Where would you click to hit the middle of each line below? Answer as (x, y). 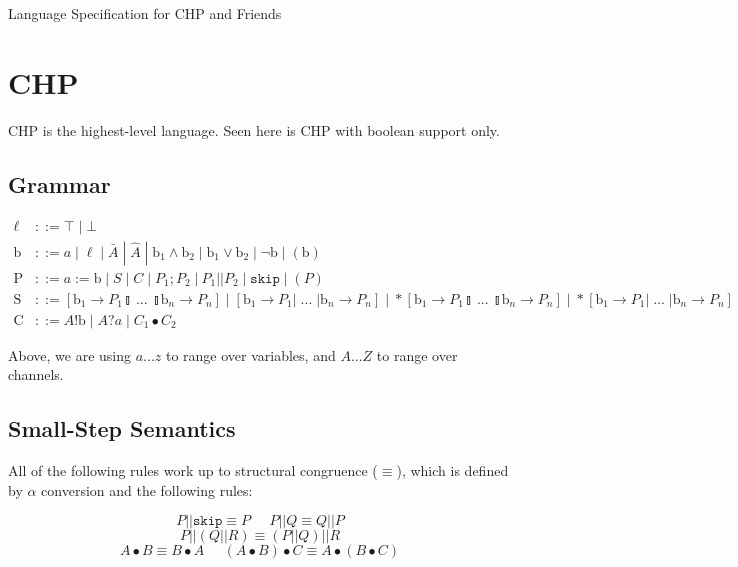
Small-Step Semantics (122, 428)
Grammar (59, 183)
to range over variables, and (250, 354)
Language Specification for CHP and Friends (145, 13)
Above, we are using (69, 354)
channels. (36, 374)
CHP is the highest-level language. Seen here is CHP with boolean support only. (254, 129)
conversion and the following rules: (147, 489)
